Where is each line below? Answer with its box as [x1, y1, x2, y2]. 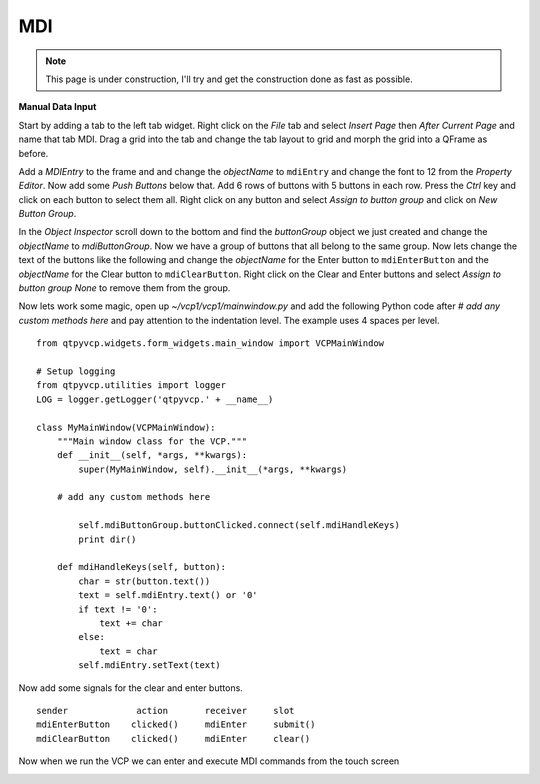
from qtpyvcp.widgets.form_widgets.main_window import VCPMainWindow [36, 338, 385, 349]
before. [18, 147, 49, 159]
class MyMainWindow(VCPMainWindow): [36, 421, 216, 433]
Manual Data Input [18, 101, 97, 113]
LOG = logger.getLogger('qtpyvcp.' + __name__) [36, 393, 274, 405]
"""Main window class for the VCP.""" [56, 435, 248, 447]
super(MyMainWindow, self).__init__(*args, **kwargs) [78, 463, 348, 475]
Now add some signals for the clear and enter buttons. [18, 681, 244, 694]
